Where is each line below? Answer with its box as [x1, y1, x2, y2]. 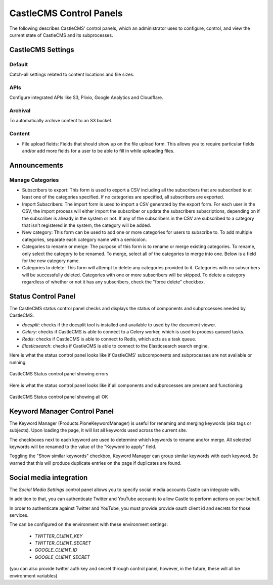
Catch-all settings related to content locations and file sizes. [9, 71, 134, 78]
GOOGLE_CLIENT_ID [34, 547, 78, 553]
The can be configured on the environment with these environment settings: [9, 521, 168, 527]
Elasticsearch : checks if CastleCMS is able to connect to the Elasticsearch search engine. [22, 343, 209, 349]
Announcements [9, 161, 63, 169]
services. [9, 512, 29, 518]
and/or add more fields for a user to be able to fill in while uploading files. [22, 148, 174, 154]
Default [9, 61, 28, 68]
